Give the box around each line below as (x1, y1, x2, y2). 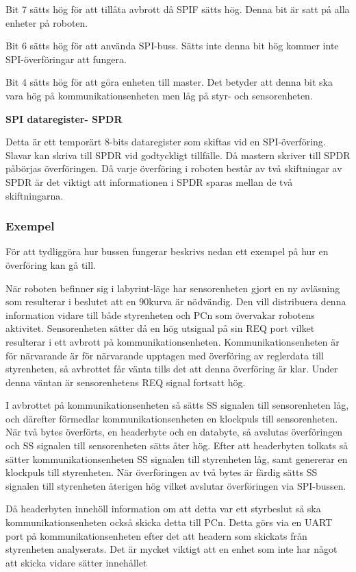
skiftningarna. (5, 188, 64, 202)
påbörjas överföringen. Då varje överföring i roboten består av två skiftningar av (5, 161, 342, 176)
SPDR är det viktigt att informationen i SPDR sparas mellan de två (5, 174, 293, 189)
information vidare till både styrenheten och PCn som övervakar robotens (5, 307, 315, 322)
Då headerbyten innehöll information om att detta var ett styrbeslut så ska (5, 501, 321, 516)
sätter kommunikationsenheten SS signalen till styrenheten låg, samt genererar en (5, 451, 348, 466)
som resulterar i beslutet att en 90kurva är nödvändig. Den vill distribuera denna (5, 294, 346, 309)
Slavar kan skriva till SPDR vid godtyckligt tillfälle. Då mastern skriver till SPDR (5, 147, 351, 162)
